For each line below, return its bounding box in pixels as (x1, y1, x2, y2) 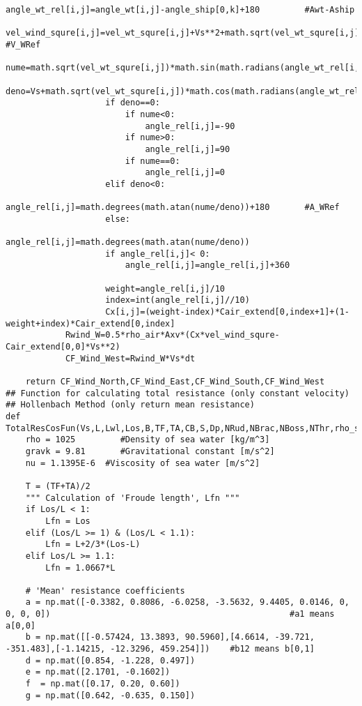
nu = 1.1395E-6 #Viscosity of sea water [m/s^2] (25, 458, 260, 468)
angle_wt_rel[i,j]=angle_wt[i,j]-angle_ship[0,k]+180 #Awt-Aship (6, 5, 355, 15)
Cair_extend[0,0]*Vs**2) (6, 342, 120, 352)
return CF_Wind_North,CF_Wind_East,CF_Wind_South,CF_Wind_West (25, 377, 325, 386)
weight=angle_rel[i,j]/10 (105, 283, 225, 294)
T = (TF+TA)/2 (25, 481, 90, 491)
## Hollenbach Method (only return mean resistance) (6, 400, 255, 410)
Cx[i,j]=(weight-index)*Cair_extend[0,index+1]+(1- (105, 307, 349, 317)
